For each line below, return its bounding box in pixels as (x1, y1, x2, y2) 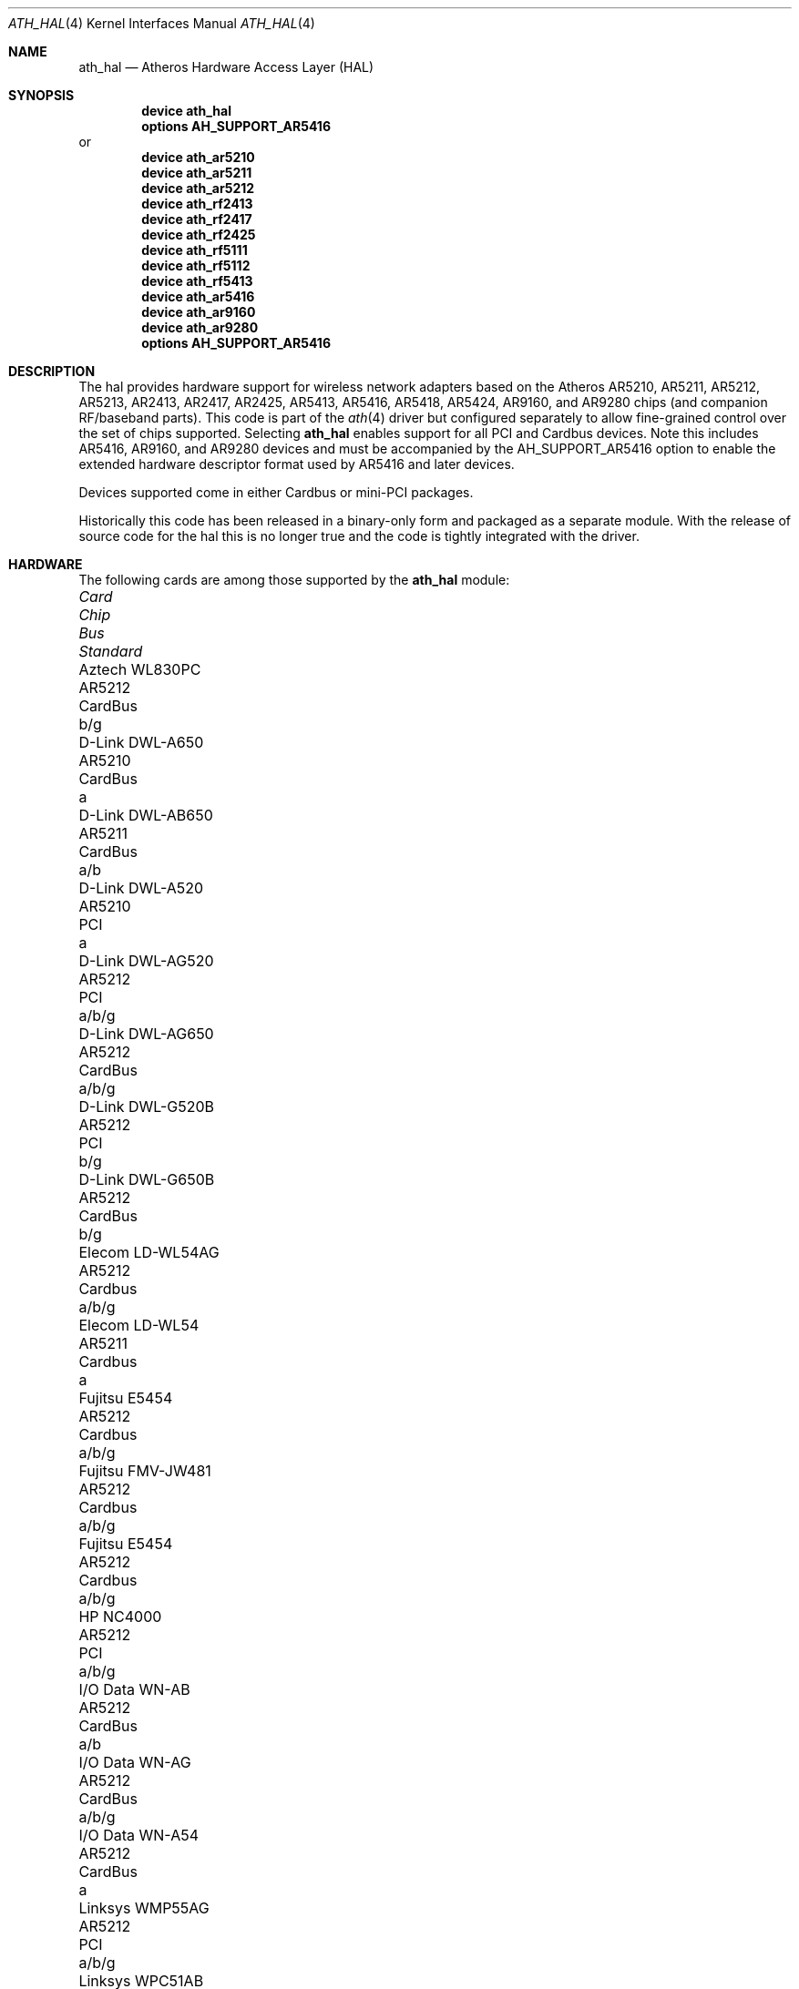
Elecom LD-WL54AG (78, 1243, 220, 1261)
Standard (78, 642, 143, 660)
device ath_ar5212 (141, 180, 255, 196)
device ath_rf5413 (141, 273, 253, 289)
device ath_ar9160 (141, 304, 256, 320)
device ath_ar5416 (141, 289, 255, 304)
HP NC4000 (78, 1607, 162, 1626)
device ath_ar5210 (141, 149, 255, 165)
